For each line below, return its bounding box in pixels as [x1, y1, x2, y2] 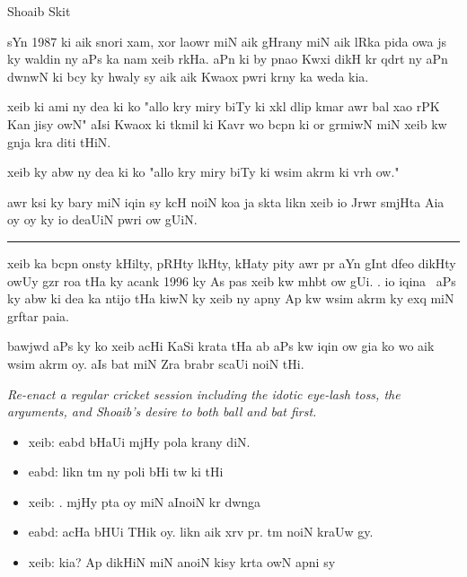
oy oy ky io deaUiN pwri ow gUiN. [7, 210, 198, 229]
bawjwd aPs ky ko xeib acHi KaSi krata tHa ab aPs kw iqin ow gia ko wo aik [7, 337, 435, 355]
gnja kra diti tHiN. [7, 132, 111, 151]
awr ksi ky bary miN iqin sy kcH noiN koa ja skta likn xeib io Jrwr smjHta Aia [7, 192, 445, 211]
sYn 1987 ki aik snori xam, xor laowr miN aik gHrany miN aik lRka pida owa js [7, 31, 447, 50]
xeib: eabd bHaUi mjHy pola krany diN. [28, 432, 251, 450]
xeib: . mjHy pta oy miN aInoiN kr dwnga [28, 492, 261, 511]
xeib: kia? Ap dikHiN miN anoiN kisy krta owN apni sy [28, 553, 336, 572]
